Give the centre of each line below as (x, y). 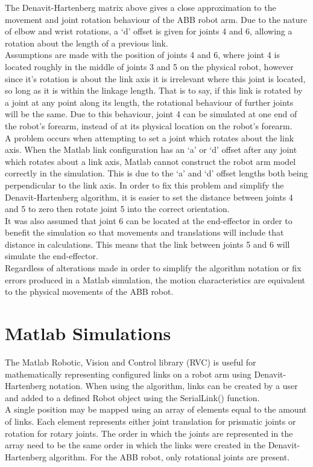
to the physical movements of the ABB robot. (89, 291)
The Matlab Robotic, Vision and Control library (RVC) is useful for (131, 362)
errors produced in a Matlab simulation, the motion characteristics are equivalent (155, 279)
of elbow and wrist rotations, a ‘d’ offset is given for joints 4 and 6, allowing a (149, 31)
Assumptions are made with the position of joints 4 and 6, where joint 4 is (142, 55)
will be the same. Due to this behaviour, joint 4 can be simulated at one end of (151, 114)
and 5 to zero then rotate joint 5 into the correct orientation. (117, 209)
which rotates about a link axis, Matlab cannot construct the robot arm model (150, 161)
